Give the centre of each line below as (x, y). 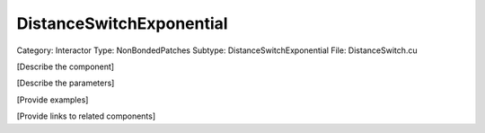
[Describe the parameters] (66, 83)
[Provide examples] (53, 100)
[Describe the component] (66, 66)
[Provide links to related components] (86, 116)
